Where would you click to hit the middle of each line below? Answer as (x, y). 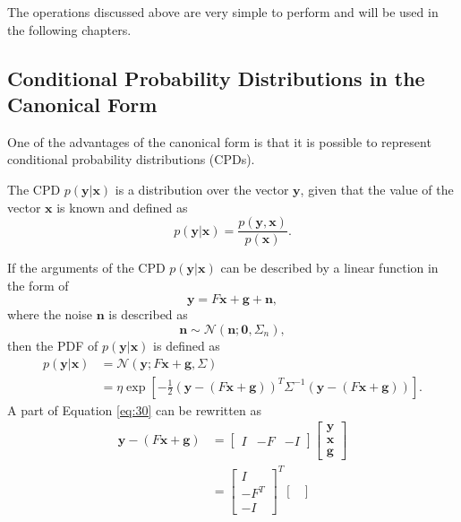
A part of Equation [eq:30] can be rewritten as (134, 409)
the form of (38, 285)
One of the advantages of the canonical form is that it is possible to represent (219, 141)
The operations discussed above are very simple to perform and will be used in (223, 12)
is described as (148, 314)
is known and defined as (122, 207)
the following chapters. (69, 29)
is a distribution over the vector (202, 189)
